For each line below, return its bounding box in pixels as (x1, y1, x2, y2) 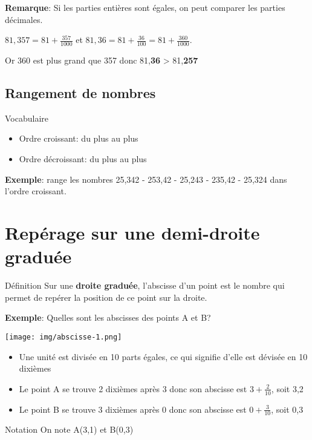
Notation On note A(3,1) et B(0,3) (5, 423, 134, 436)
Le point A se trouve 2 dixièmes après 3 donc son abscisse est (19, 382, 247, 395)
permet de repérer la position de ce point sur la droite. (5, 291, 207, 303)
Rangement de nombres (5, 84, 156, 102)
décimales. (5, 13, 43, 25)
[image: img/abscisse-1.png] (5, 332, 122, 341)
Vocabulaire (5, 111, 49, 124)
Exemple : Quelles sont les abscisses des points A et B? (5, 311, 211, 324)
